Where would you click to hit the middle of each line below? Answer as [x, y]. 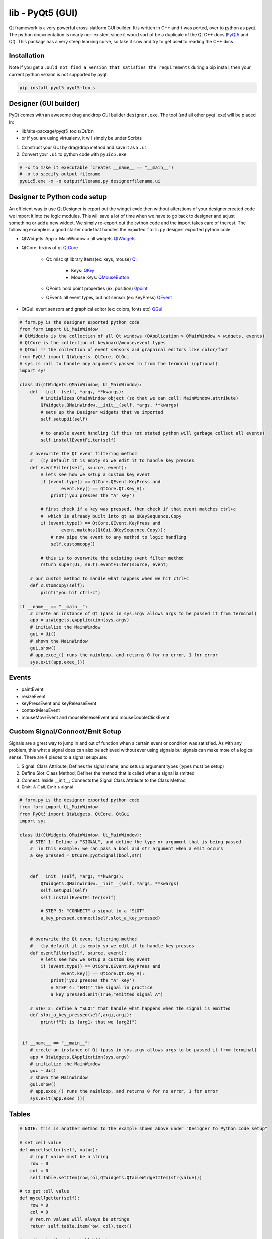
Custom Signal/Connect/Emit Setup [65, 731]
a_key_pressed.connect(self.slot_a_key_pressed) [100, 918]
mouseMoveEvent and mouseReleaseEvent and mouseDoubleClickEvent [95, 717]
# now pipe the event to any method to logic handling [119, 537]
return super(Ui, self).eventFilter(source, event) [104, 565]
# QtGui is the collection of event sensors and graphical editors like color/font [124, 350]
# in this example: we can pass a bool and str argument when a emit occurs [127, 848]
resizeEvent [33, 696]
